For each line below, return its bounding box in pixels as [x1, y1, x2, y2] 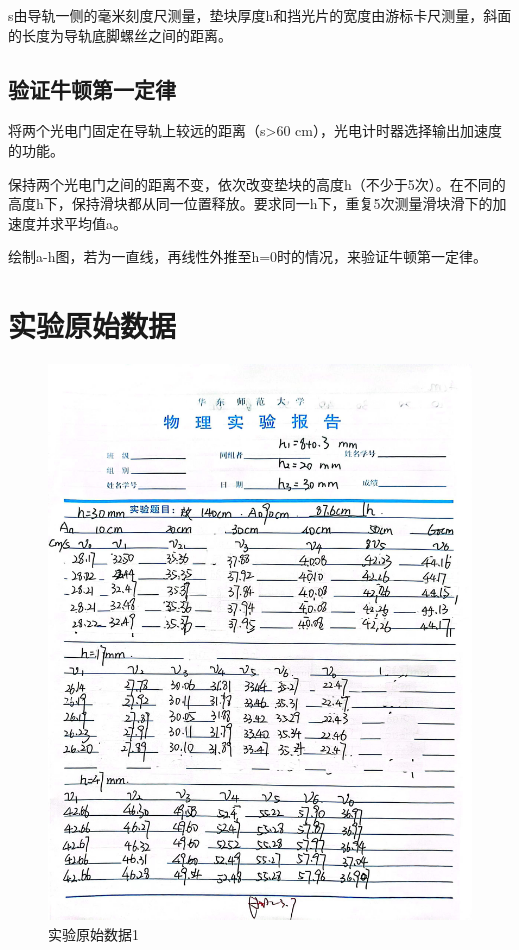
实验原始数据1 [48, 923, 139, 944]
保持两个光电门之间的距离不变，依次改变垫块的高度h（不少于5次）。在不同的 [8, 173, 506, 194]
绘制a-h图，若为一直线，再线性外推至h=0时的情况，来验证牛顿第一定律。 [8, 246, 488, 267]
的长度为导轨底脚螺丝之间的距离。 [8, 24, 232, 45]
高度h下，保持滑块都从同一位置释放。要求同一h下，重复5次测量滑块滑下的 [8, 193, 493, 214]
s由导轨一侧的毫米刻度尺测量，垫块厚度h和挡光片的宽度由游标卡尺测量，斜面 [8, 5, 512, 25]
